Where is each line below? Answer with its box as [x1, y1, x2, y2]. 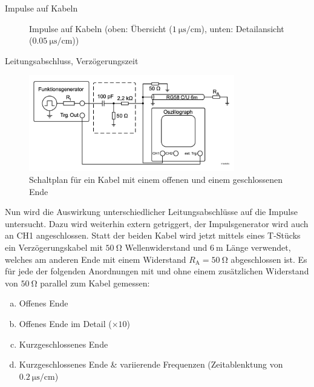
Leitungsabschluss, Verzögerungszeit [5, 54, 139, 67]
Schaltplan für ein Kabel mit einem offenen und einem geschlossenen [29, 173, 283, 186]
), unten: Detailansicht [201, 22, 284, 35]
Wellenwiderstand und [125, 241, 208, 254]
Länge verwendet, [226, 241, 291, 254]
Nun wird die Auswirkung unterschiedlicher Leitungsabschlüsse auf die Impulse [5, 205, 298, 218]
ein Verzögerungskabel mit [5, 241, 103, 254]
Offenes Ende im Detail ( [19, 317, 112, 329]
